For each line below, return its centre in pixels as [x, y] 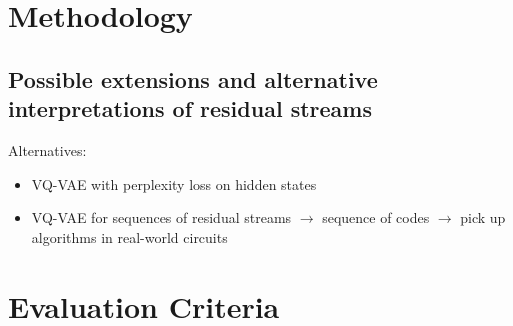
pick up [483, 217]
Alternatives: [47, 149]
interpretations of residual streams [190, 108]
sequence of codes [376, 217]
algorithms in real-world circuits [129, 236]
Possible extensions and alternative [193, 78]
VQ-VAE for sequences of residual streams [161, 217]
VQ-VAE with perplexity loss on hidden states [174, 183]
